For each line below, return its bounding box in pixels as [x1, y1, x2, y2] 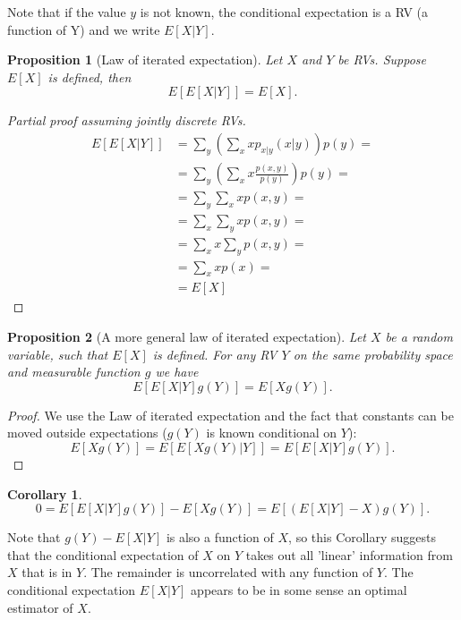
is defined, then [47, 67, 132, 86]
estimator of [7, 598, 73, 616]
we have [155, 362, 199, 381]
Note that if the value [7, 3, 126, 21]
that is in [21, 563, 73, 582]
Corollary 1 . [7, 484, 82, 503]
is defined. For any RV [152, 344, 277, 363]
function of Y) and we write [7, 20, 160, 38]
